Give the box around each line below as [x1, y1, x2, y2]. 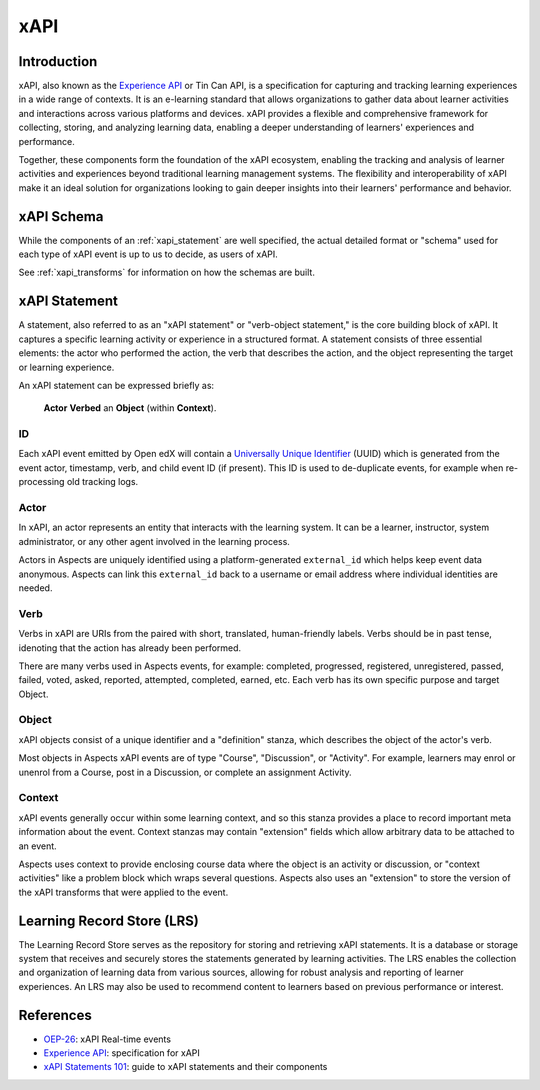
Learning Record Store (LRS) [18, 912, 199, 929]
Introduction [18, 53, 98, 70]
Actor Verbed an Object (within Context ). [43, 402, 217, 414]
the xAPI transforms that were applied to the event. [18, 886, 229, 898]
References [18, 1006, 92, 1024]
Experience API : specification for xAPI [43, 1047, 200, 1059]
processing [18, 476, 65, 488]
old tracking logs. [66, 476, 139, 488]
